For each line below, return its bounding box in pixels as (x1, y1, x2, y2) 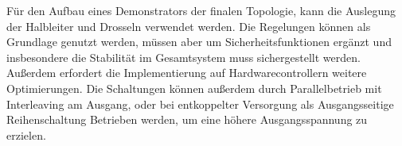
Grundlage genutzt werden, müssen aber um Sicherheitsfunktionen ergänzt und (6, 33, 392, 50)
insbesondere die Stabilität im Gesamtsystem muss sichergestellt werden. (6, 48, 361, 65)
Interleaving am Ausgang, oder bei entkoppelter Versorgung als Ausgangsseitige (6, 95, 394, 112)
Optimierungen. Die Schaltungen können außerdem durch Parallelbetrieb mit (6, 79, 382, 96)
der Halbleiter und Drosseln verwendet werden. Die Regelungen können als (6, 17, 371, 34)
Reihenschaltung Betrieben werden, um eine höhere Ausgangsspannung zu (6, 111, 368, 128)
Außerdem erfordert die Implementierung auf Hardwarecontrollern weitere (6, 64, 367, 81)
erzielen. (6, 126, 46, 143)
